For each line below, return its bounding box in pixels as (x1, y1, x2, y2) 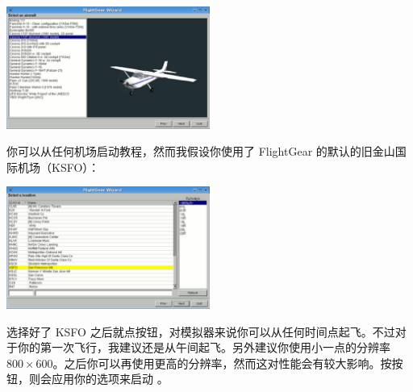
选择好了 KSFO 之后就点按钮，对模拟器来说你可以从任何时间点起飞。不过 (6, 323, 395, 340)
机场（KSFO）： (17, 158, 100, 175)
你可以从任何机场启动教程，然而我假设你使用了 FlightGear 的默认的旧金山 (6, 143, 395, 160)
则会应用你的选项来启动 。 (28, 370, 169, 387)
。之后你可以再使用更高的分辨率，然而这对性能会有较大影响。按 (52, 354, 392, 371)
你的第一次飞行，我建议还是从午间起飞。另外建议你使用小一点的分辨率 (17, 339, 390, 356)
